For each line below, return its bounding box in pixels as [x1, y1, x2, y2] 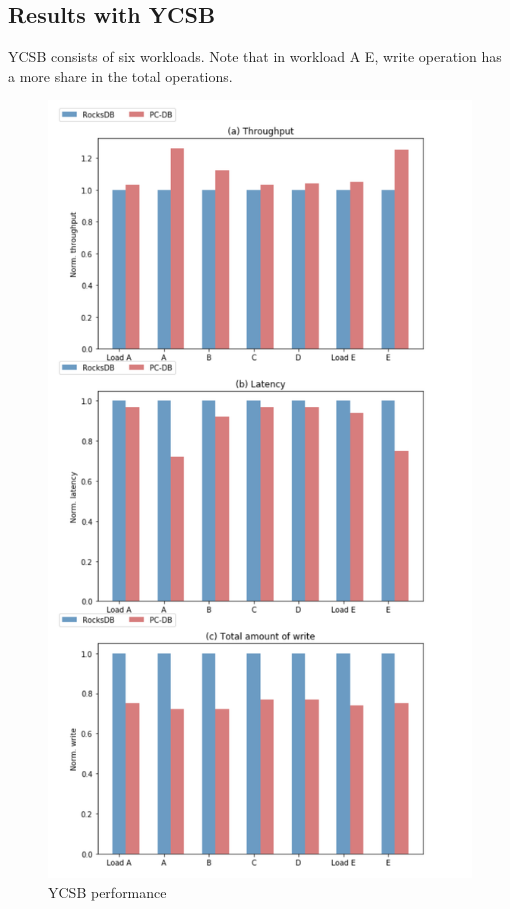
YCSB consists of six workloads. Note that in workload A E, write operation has [8, 46, 502, 67]
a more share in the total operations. [8, 65, 233, 86]
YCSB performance [48, 882, 167, 903]
